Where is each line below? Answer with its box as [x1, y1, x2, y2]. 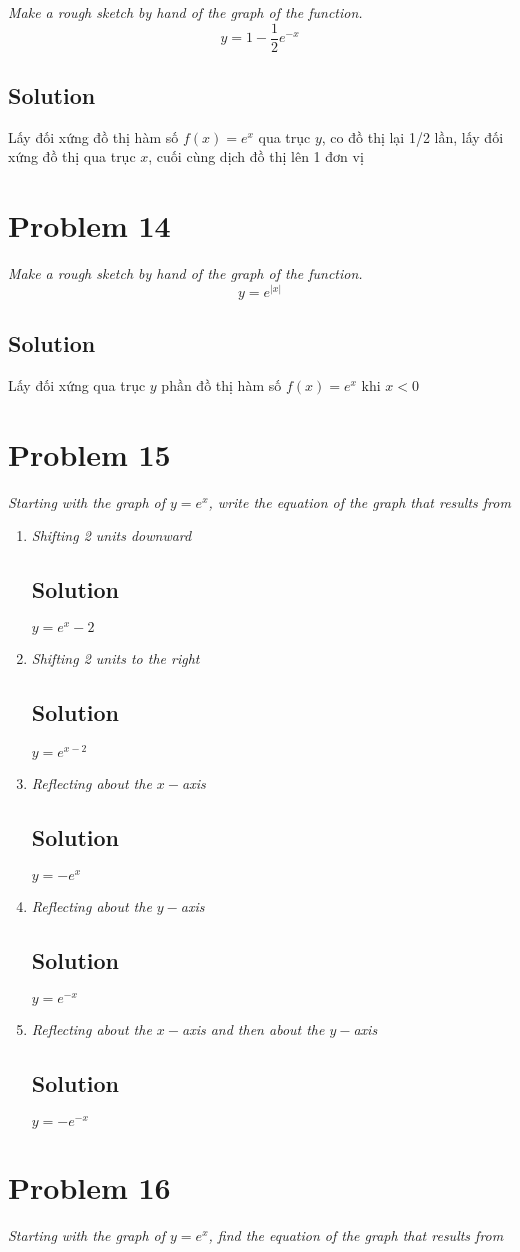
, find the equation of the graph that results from [208, 1224, 504, 1245]
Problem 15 [8, 433, 171, 474]
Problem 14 [8, 205, 171, 246]
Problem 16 [8, 1166, 171, 1207]
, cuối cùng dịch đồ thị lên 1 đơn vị [148, 146, 364, 167]
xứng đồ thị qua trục [8, 146, 136, 167]
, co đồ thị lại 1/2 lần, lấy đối [321, 126, 504, 147]
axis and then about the [182, 1018, 325, 1039]
